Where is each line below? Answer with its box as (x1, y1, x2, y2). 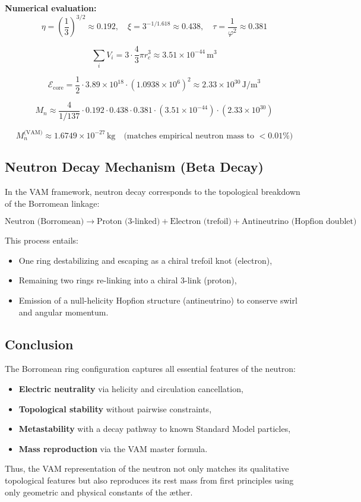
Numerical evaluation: (5, 2, 97, 14)
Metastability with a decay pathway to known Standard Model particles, (18, 422, 291, 435)
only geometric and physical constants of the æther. (5, 485, 193, 498)
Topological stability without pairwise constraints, (18, 402, 212, 415)
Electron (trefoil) (170, 217, 232, 226)
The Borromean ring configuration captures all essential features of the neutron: (5, 362, 296, 375)
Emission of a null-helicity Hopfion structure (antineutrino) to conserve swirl (18, 293, 297, 306)
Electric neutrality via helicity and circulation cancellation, (18, 382, 243, 394)
